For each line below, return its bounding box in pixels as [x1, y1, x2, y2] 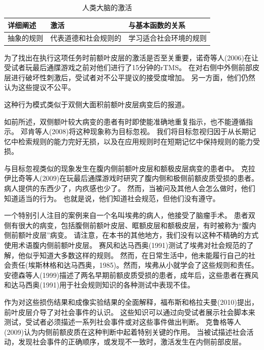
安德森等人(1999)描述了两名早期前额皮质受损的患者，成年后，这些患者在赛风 [4, 269, 258, 280]
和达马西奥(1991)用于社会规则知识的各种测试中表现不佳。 [4, 279, 194, 290]
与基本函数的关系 [128, 19, 185, 30]
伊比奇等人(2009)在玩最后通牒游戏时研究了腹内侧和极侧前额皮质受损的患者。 [4, 173, 258, 183]
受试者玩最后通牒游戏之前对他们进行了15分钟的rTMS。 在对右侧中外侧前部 [4, 62, 252, 73]
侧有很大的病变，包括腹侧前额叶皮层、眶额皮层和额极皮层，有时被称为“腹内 [4, 219, 256, 230]
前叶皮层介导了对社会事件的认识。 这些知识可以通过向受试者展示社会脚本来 [4, 306, 255, 317]
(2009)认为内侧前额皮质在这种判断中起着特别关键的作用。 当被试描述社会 [4, 326, 247, 337]
